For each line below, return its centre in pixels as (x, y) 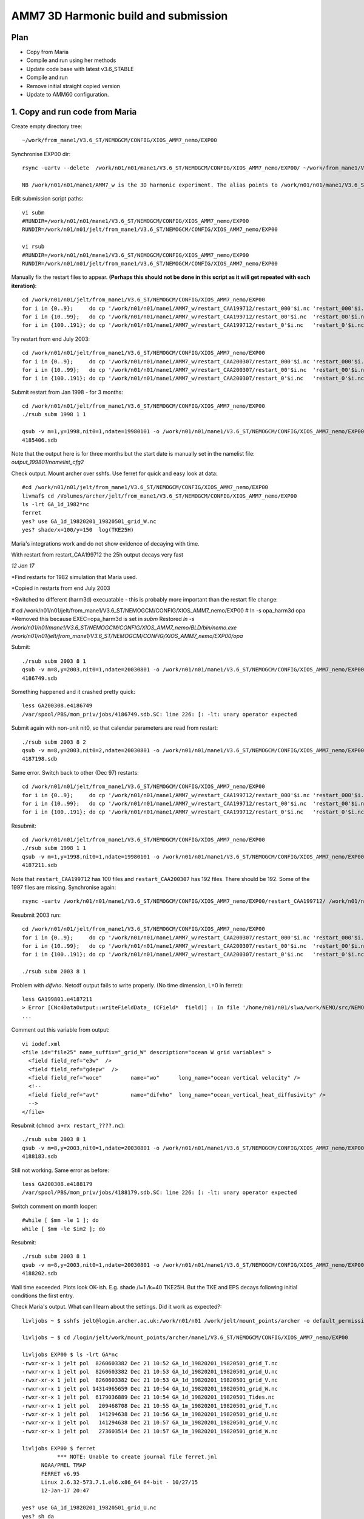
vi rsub (33, 247)
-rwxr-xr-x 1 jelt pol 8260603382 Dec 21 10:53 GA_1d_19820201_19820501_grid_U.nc (150, 1372)
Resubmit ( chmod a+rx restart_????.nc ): (68, 1126)
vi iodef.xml (41, 1044)
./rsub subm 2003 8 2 (54, 742)
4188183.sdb (40, 1157)
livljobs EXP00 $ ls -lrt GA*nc (70, 1355)
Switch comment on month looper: (54, 1206)
